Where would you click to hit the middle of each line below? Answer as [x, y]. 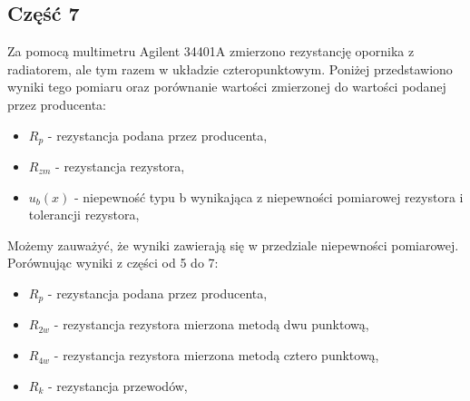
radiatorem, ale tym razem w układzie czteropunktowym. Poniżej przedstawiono [230, 68]
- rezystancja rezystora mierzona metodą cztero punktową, [216, 355]
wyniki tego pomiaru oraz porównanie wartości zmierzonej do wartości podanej [227, 87]
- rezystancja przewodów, [117, 385]
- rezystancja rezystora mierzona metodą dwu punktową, [211, 324]
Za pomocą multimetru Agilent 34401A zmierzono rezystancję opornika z [211, 51]
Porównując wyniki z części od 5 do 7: [113, 263]
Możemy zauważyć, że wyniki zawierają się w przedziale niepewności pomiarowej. [233, 245]
